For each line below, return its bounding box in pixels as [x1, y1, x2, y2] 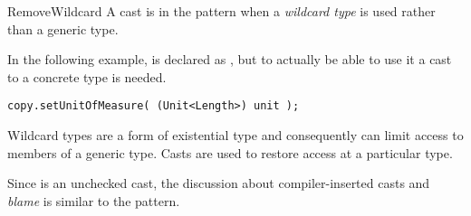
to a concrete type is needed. [7, 67, 167, 86]
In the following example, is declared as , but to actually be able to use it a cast [7, 50, 452, 69]
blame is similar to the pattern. [7, 191, 180, 210]
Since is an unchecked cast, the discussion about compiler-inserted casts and [7, 174, 430, 193]
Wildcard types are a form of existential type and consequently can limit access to [7, 126, 464, 145]
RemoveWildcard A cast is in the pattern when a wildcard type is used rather [7, 2, 436, 20]
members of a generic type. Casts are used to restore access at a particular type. [7, 143, 453, 162]
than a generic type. [7, 19, 119, 38]
